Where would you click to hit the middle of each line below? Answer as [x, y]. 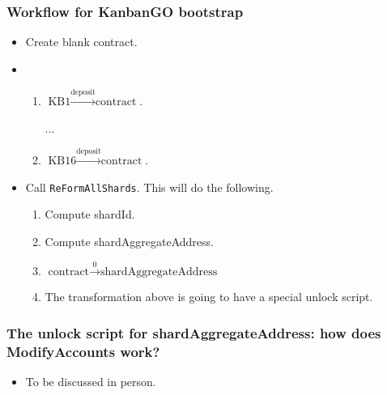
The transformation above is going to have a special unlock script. [209, 297]
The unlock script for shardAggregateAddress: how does [194, 332]
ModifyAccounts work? [83, 351]
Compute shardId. [90, 214]
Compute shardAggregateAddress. [129, 242]
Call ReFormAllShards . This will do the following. [149, 187]
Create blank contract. [81, 42]
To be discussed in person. [91, 382]
